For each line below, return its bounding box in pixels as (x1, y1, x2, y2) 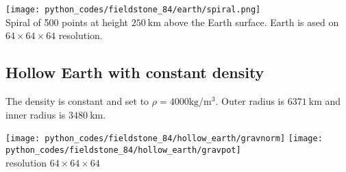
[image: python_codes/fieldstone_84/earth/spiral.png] (5, 5, 261, 14)
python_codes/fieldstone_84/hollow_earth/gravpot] (5, 145, 241, 155)
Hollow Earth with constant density (5, 62, 264, 83)
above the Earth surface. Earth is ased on (164, 14, 339, 29)
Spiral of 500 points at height (5, 14, 129, 29)
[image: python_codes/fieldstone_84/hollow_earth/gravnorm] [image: (5, 134, 323, 144)
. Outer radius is (215, 94, 285, 108)
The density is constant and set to (5, 94, 149, 108)
